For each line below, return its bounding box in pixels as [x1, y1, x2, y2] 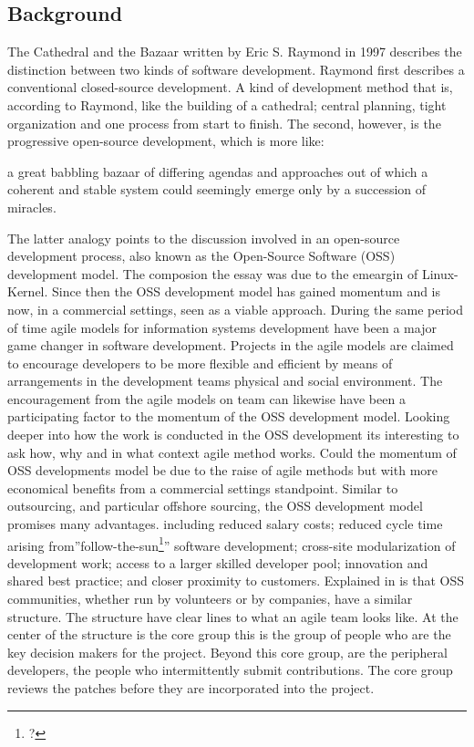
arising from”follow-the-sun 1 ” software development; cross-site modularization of [7, 533, 456, 555]
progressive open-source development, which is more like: [7, 131, 325, 150]
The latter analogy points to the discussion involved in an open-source [7, 228, 400, 247]
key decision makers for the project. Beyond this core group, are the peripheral [7, 642, 448, 661]
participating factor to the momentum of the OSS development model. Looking [7, 407, 450, 426]
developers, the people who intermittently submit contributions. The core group [7, 660, 453, 680]
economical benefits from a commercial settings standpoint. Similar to [7, 478, 398, 497]
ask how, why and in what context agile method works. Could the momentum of [7, 442, 457, 462]
